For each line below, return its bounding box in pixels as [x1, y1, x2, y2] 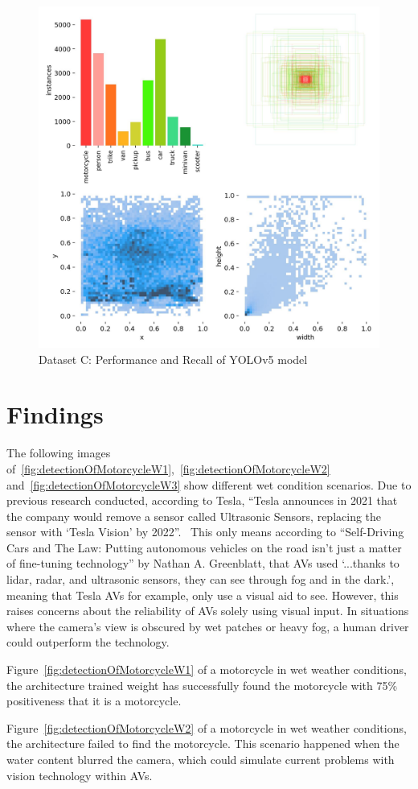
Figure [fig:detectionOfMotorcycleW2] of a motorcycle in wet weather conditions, [6, 719, 407, 736]
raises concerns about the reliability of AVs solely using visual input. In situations [6, 602, 409, 619]
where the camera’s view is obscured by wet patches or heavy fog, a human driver [6, 618, 409, 634]
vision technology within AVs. [6, 766, 153, 783]
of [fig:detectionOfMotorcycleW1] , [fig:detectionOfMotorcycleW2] [6, 460, 330, 477]
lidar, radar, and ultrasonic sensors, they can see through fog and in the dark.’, [6, 571, 395, 588]
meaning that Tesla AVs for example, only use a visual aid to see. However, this [6, 586, 399, 603]
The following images [6, 444, 111, 461]
